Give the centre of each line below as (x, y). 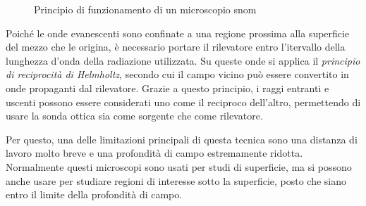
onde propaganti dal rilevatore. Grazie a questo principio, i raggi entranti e (167, 88)
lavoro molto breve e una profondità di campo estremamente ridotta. (154, 153)
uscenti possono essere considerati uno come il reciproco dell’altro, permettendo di (183, 102)
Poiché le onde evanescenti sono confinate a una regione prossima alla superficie (178, 33)
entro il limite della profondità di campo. (94, 194)
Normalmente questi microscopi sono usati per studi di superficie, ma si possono (179, 166)
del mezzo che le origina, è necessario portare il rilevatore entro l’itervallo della (176, 47)
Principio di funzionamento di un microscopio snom (145, 9)
